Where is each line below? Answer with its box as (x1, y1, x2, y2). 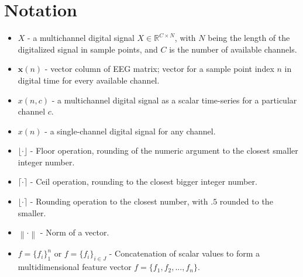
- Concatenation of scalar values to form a (109, 247, 260, 259)
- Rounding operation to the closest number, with (30, 195, 208, 207)
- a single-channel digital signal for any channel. (44, 124, 216, 137)
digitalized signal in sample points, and (18, 43, 158, 55)
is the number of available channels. (169, 43, 297, 55)
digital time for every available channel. (18, 74, 160, 86)
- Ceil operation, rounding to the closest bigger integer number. (30, 175, 257, 188)
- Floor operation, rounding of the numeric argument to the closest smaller (30, 144, 298, 157)
